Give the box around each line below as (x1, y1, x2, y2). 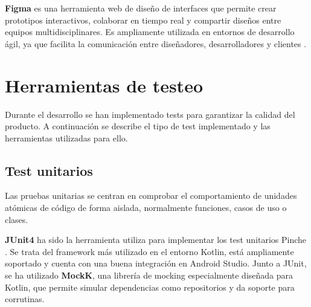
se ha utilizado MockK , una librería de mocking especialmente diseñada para (5, 269, 293, 282)
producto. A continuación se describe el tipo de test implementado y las (5, 120, 271, 132)
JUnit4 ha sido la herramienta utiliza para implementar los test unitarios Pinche (5, 233, 307, 246)
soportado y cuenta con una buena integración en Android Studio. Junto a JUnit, (5, 257, 307, 270)
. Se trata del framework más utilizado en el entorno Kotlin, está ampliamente (5, 245, 294, 257)
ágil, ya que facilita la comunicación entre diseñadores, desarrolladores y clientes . (5, 37, 307, 50)
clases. (5, 213, 28, 225)
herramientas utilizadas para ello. (5, 131, 128, 144)
